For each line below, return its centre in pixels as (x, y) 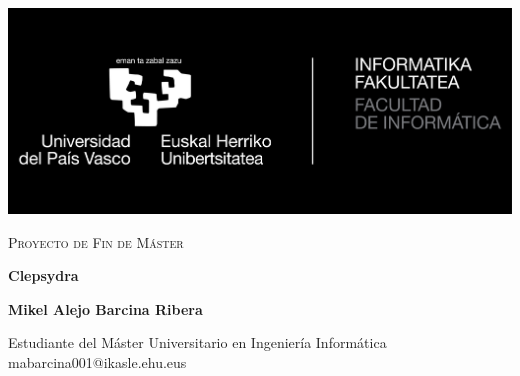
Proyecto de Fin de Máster (96, 241)
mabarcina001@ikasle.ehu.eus (97, 361)
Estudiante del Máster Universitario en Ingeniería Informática (197, 342)
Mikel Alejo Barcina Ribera (105, 308)
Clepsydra (43, 275)
